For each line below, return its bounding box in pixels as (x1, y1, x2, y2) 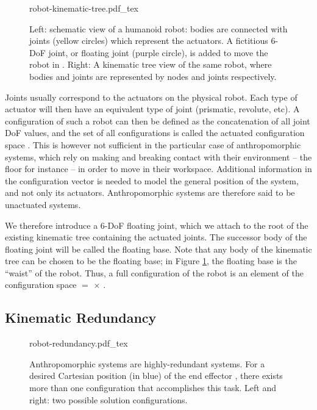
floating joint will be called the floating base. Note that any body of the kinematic (5, 242, 312, 255)
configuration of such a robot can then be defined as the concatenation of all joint (5, 114, 310, 127)
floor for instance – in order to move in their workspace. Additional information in (5, 162, 312, 175)
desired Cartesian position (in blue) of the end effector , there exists (29, 369, 283, 382)
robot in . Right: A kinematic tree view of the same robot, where (29, 58, 272, 71)
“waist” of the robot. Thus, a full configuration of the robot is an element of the (5, 266, 304, 279)
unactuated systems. (5, 198, 81, 210)
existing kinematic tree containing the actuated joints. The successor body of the (5, 231, 307, 243)
